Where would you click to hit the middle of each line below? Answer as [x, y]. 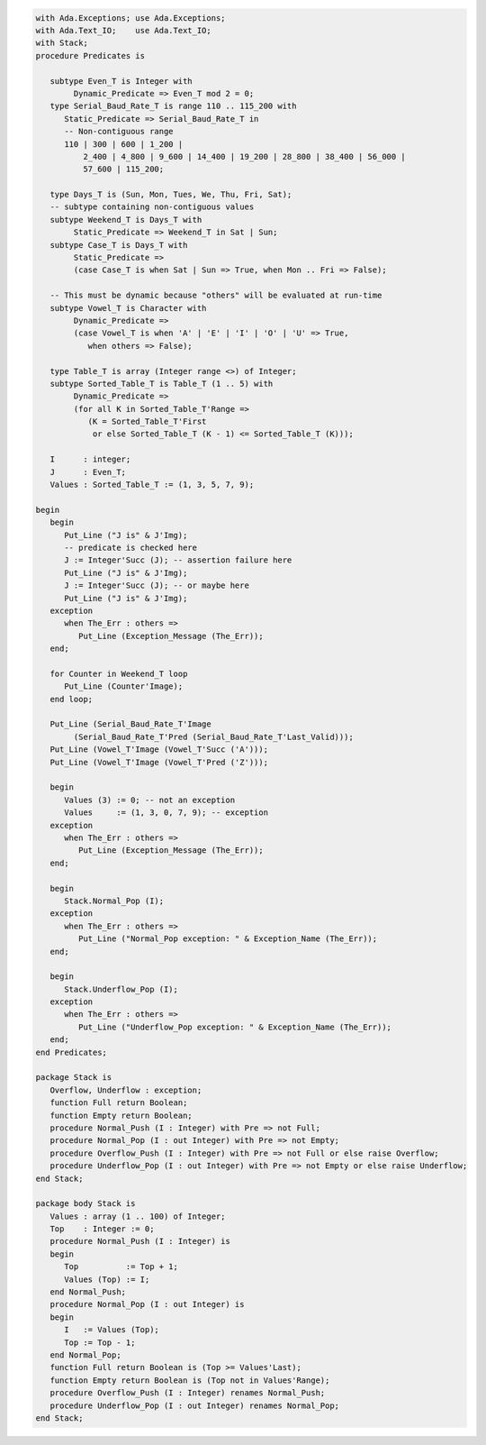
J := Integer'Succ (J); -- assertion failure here [178, 560]
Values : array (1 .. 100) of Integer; [138, 1216]
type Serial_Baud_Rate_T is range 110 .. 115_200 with [173, 106]
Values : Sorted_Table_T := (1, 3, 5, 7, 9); [152, 485]
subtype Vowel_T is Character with [128, 308]
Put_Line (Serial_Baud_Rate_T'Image [130, 724]
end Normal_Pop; [85, 1355]
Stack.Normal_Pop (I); [114, 901]
